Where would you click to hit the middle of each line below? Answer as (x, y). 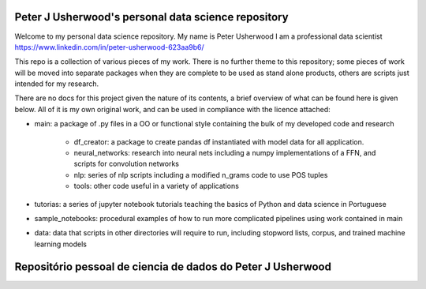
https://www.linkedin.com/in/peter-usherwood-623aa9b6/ (109, 47)
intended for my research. (57, 84)
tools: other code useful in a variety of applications (157, 186)
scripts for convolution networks (126, 164)
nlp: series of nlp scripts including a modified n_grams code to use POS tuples (201, 175)
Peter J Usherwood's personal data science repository (151, 17)
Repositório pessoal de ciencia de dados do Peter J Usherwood (173, 266)
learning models (60, 244)
